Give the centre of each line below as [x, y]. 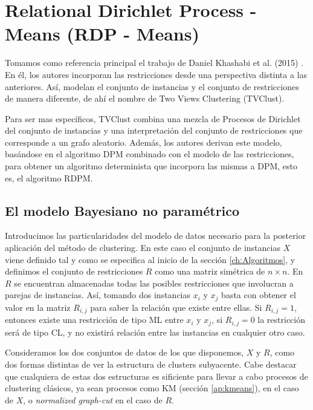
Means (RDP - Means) [102, 34]
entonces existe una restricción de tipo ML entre [94, 320]
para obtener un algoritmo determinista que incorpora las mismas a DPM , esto [151, 166]
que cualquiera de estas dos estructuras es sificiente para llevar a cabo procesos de [156, 376]
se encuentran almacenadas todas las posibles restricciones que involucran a [154, 283]
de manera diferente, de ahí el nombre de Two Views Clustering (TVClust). [145, 98]
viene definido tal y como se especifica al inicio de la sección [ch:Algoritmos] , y [150, 259]
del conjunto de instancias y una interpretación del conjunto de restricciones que [154, 130]
